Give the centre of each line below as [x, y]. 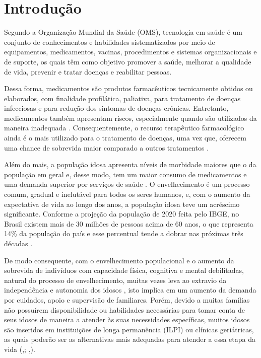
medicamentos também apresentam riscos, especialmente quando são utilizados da [130, 118]
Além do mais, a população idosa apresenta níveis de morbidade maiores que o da [130, 164]
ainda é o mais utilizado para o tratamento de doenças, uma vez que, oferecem [125, 138]
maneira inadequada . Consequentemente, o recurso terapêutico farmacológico [124, 128]
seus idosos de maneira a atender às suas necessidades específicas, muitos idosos [127, 319]
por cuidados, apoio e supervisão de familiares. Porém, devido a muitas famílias [127, 299]
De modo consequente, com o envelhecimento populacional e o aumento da [119, 260]
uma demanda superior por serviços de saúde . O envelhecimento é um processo [127, 184]
